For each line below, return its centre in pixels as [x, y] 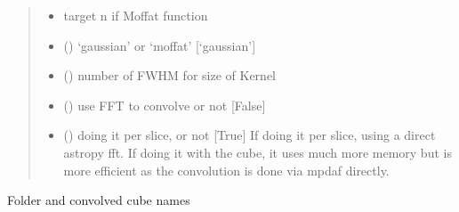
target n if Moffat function [136, 15]
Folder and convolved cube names [99, 200]
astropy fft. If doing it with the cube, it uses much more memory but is [258, 152]
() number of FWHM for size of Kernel [169, 75]
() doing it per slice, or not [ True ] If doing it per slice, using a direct [250, 135]
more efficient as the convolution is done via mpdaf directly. [226, 170]
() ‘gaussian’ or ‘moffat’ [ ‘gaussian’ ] [160, 45]
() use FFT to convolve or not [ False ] [165, 105]
